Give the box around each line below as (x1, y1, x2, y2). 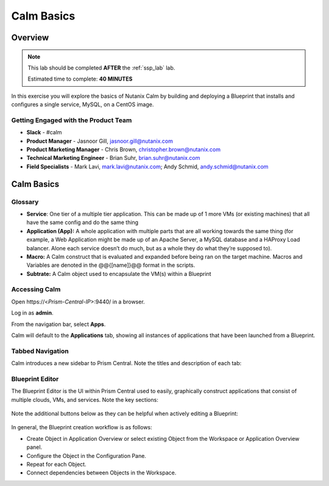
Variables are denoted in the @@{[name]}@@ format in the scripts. (26, 261, 196, 269)
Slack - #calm (26, 129, 62, 136)
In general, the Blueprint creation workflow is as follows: (11, 424, 152, 431)
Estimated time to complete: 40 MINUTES (27, 75, 133, 82)
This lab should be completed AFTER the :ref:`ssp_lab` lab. (27, 64, 175, 71)
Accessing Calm (11, 285, 61, 294)
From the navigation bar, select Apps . (11, 321, 106, 328)
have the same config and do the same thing (26, 219, 139, 226)
